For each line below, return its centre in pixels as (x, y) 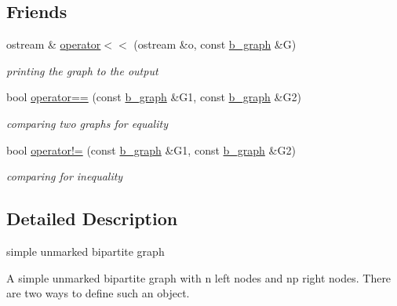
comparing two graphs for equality (87, 123)
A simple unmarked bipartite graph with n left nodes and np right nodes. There (199, 277)
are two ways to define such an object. (98, 293)
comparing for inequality (65, 176)
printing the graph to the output (82, 70)
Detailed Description (92, 219)
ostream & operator (54, 44)
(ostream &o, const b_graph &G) (215, 44)
